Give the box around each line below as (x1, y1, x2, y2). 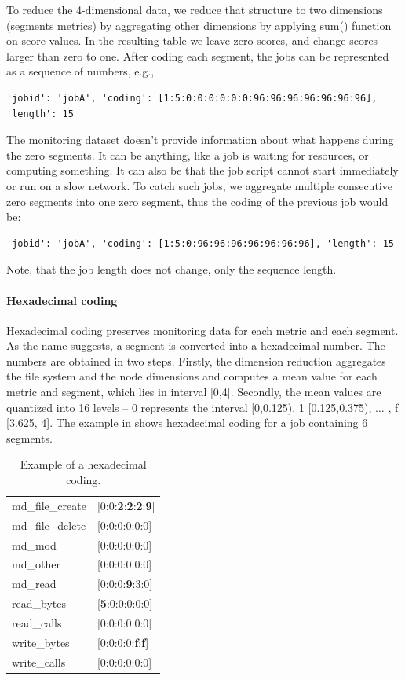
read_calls (12, 614, 62, 630)
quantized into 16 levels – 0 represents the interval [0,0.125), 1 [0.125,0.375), (6, 399, 372, 415)
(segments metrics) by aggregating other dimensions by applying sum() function (6, 17, 392, 33)
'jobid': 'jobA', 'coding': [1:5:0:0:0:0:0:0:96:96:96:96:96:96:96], (6, 92, 378, 104)
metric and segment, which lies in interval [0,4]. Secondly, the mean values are (6, 384, 381, 400)
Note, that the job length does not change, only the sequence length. (6, 261, 337, 278)
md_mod (12, 536, 57, 553)
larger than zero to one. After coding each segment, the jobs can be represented (6, 47, 389, 64)
